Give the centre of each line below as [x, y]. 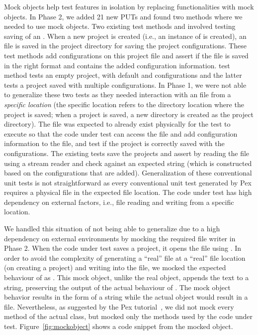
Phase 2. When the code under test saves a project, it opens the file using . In [123, 248]
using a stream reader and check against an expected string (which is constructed [128, 163]
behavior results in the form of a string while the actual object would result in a [126, 297]
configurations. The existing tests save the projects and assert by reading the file [127, 153]
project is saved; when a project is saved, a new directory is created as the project [129, 114]
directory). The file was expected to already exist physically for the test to [117, 124]
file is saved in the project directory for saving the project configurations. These [125, 46]
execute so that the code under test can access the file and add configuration [121, 133]
